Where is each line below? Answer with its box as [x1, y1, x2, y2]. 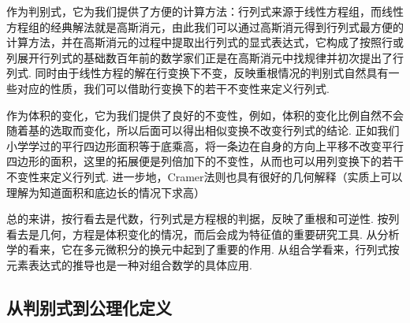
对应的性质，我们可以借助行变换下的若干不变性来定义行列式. [17, 80, 330, 96]
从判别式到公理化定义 [6, 295, 172, 319]
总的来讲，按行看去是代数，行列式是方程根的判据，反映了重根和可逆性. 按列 [6, 210, 400, 227]
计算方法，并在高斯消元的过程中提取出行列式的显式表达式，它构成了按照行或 [6, 34, 404, 50]
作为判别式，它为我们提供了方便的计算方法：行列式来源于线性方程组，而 [6, 3, 382, 19]
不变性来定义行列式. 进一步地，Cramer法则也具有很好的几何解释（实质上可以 [6, 168, 403, 184]
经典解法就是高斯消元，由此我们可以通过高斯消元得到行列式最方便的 [50, 18, 404, 35]
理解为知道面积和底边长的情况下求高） [6, 184, 205, 200]
